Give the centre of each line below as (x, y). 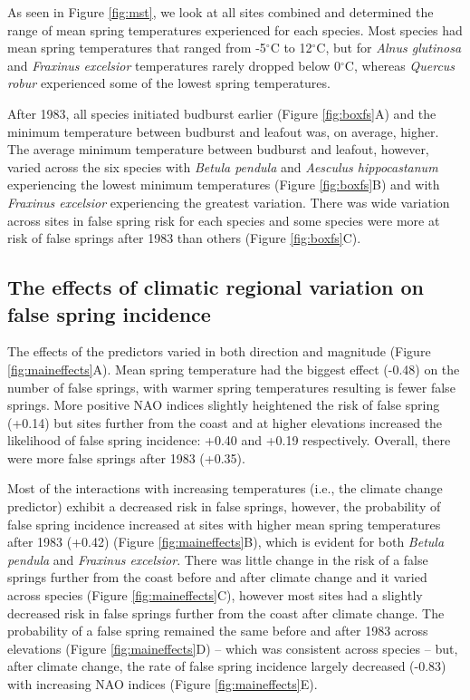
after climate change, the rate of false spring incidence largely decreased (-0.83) (227, 666)
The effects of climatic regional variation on (216, 287)
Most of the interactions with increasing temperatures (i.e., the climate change (225, 488)
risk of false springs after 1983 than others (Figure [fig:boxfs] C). (184, 238)
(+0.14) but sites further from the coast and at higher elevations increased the (225, 422)
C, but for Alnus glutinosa (389, 48)
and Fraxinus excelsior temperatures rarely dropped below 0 (174, 65)
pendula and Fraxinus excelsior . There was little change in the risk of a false (218, 559)
